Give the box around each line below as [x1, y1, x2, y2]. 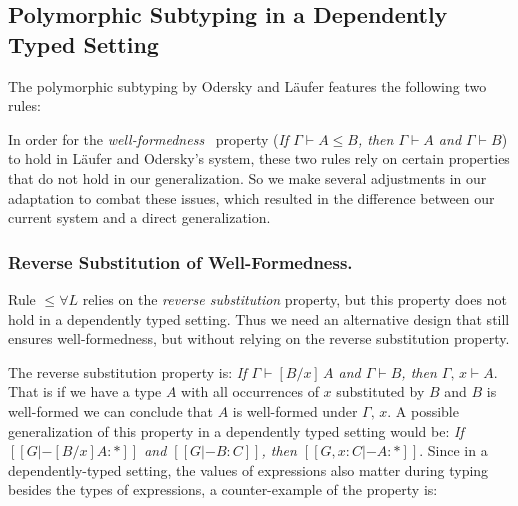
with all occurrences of [181, 381, 319, 402]
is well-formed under [232, 400, 358, 421]
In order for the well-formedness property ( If [8, 128, 289, 149]
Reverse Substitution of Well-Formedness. [8, 249, 353, 274]
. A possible [387, 400, 459, 421]
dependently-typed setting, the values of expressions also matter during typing [8, 459, 489, 480]
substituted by [336, 381, 425, 402]
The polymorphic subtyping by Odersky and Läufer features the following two [8, 75, 487, 96]
